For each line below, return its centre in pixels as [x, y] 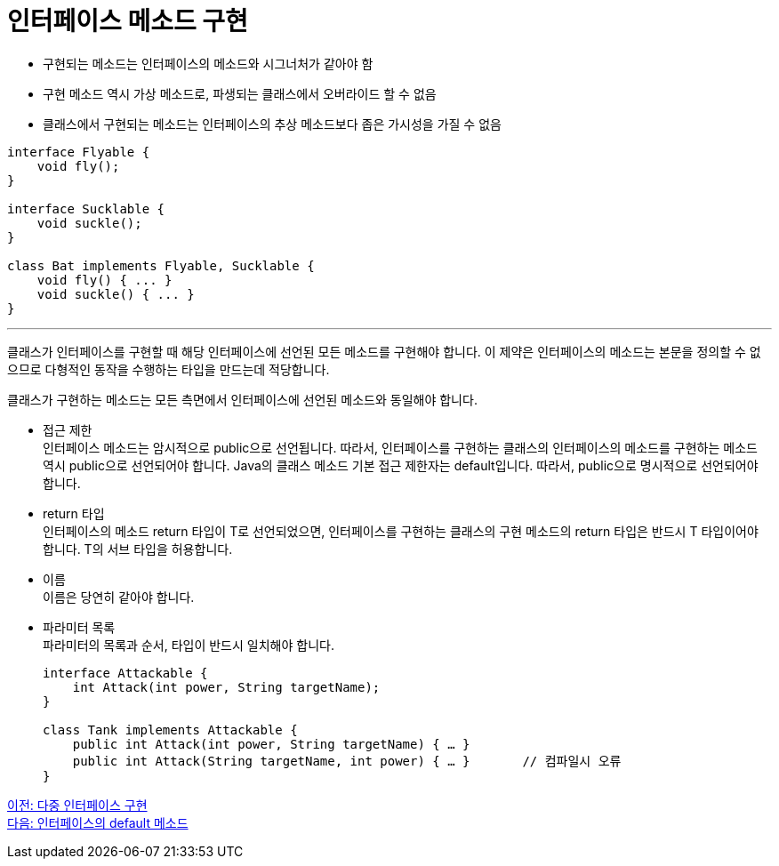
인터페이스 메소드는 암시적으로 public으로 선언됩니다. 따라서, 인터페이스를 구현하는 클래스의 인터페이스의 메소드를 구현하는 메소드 [400, 447]
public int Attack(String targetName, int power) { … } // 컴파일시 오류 [347, 761]
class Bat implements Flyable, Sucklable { [161, 265]
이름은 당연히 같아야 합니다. [119, 597]
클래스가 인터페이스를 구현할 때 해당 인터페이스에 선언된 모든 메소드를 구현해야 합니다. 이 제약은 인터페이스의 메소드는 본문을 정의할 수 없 [384, 351]
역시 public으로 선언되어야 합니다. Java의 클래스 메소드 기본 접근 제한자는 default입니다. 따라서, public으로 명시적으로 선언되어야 [401, 465]
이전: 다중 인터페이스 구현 [77, 805]
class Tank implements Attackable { [170, 730]
